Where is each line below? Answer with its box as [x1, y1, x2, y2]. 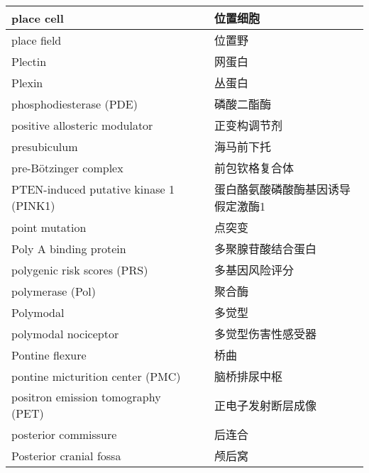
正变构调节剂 [214, 117, 283, 133]
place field [11, 31, 62, 48]
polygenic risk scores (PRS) [11, 261, 148, 278]
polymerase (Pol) [11, 282, 97, 299]
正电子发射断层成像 [214, 397, 317, 413]
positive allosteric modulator [11, 116, 153, 133]
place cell [11, 9, 64, 26]
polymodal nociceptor [11, 325, 119, 342]
